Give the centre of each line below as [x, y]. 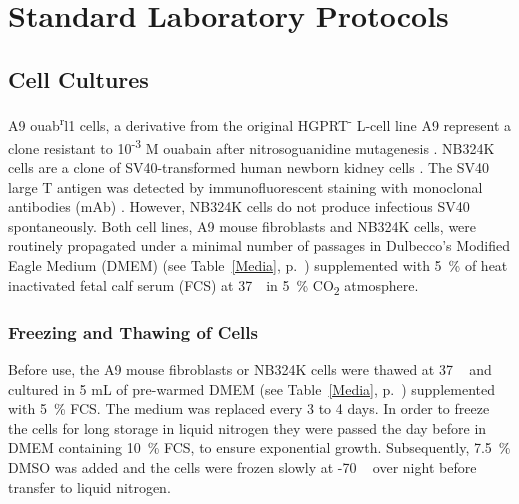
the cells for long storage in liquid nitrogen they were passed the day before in [247, 427]
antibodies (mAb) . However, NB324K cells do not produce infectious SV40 [239, 206]
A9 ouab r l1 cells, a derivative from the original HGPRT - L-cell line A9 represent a [259, 123]
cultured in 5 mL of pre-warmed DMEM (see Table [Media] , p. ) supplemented [251, 388]
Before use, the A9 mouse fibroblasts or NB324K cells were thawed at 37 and [250, 368]
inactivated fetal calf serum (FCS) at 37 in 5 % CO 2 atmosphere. [213, 286]
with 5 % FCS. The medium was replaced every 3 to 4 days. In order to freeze [249, 408]
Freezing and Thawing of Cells [133, 331]
